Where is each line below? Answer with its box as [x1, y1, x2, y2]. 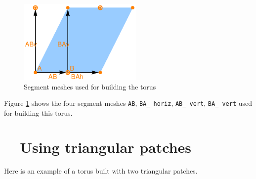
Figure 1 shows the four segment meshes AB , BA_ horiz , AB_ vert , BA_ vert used [4, 98, 253, 108]
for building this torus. [4, 107, 73, 118]
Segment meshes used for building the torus [24, 81, 156, 91]
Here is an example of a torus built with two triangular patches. [4, 165, 198, 176]
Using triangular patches [20, 136, 192, 157]
